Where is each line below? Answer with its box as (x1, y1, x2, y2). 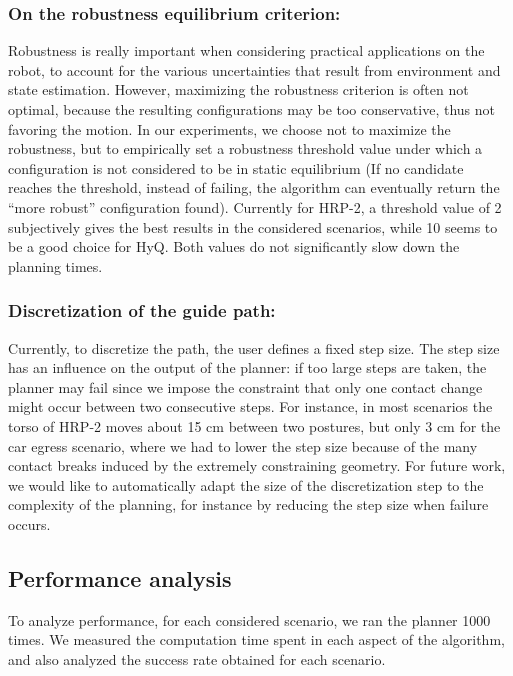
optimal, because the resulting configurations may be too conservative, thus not (8, 99, 496, 119)
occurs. (8, 513, 51, 534)
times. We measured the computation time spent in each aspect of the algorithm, (8, 629, 505, 650)
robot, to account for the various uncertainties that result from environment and (8, 59, 501, 80)
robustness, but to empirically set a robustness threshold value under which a (8, 138, 483, 159)
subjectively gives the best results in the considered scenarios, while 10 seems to (8, 216, 498, 237)
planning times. (8, 255, 103, 276)
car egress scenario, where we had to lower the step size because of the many (8, 435, 478, 456)
